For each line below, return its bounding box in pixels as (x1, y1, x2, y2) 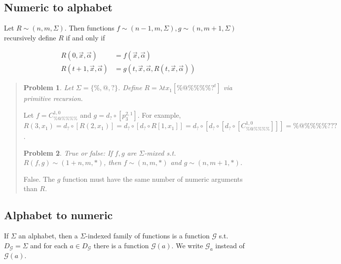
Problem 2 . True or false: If (23, 147, 113, 158)
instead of (215, 240, 245, 250)
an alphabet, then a (18, 231, 78, 241)
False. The (23, 173, 55, 184)
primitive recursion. (23, 93, 83, 103)
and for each (30, 240, 68, 250)
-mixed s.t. (144, 147, 176, 158)
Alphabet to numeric (4, 207, 113, 223)
